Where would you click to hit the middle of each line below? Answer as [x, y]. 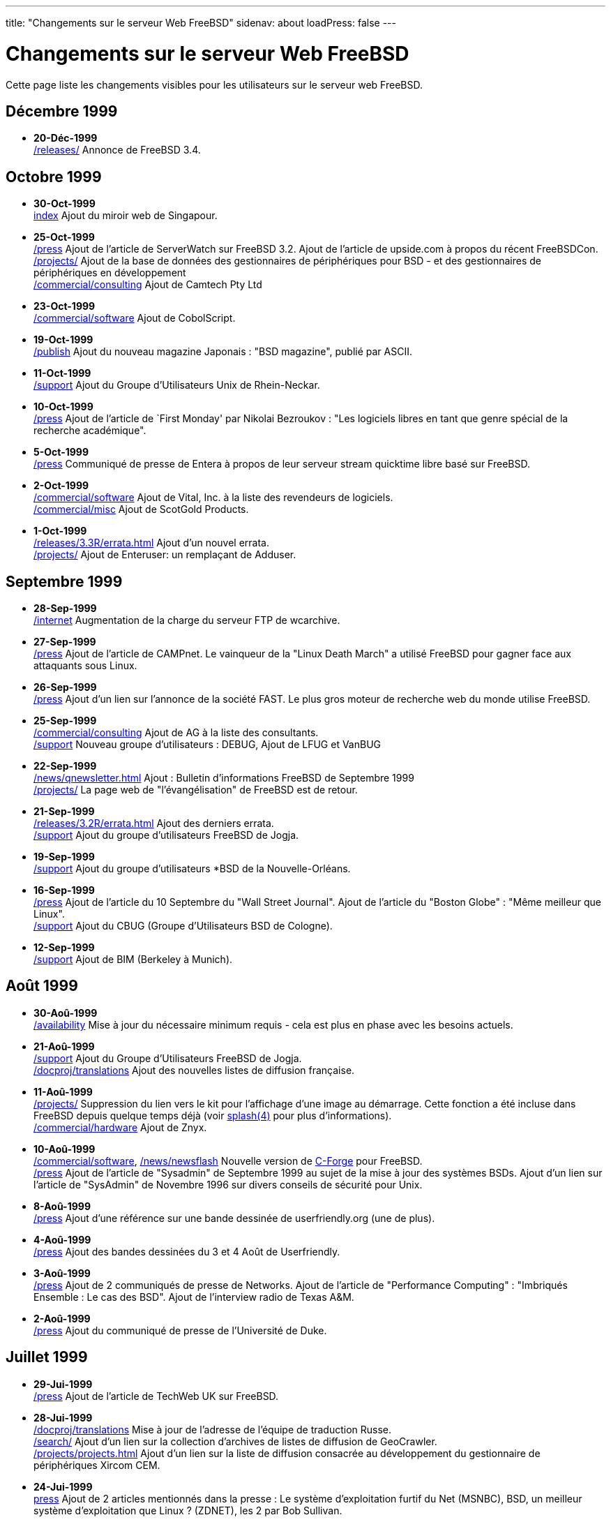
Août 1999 [42, 986]
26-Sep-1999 [65, 687]
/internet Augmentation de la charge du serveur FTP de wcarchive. [187, 620]
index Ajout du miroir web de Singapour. [126, 216]
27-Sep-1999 [65, 642]
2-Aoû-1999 [62, 1318]
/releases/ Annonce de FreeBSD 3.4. [117, 150]
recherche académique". [90, 431]
